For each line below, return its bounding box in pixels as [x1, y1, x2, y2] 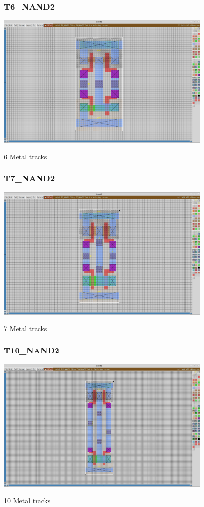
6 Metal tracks [4, 151, 47, 161]
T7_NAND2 [4, 172, 55, 184]
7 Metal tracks [4, 323, 47, 333]
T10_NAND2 [4, 344, 59, 356]
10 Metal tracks [4, 495, 51, 505]
